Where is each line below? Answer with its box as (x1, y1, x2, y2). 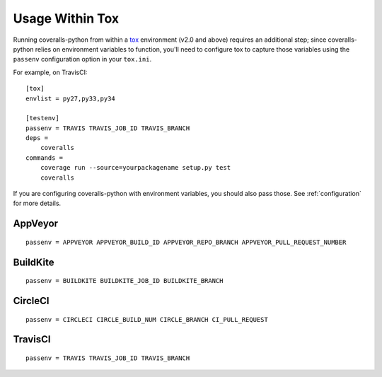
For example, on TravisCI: (13, 68, 88, 76)
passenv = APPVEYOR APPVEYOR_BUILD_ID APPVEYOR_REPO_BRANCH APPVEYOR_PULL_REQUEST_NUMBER (25, 238, 347, 246)
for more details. (13, 199, 62, 208)
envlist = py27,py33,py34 (25, 94, 116, 103)
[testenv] (25, 114, 59, 122)
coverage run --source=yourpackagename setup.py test (40, 163, 231, 172)
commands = (25, 153, 64, 162)
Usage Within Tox (13, 11, 120, 26)
